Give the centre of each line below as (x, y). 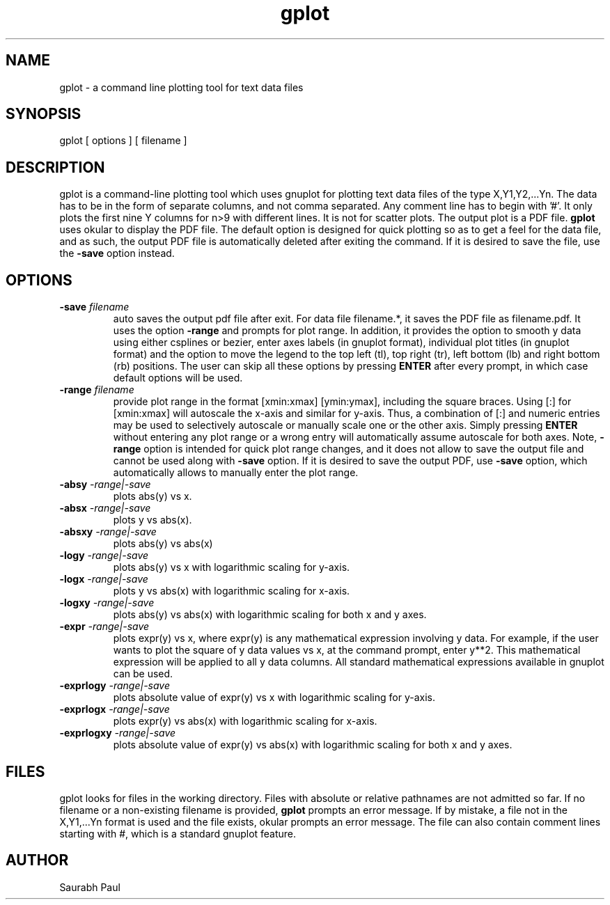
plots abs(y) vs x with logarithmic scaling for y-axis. (232, 567)
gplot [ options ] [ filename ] (123, 141)
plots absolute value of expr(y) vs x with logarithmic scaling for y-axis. (274, 698)
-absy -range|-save (105, 485)
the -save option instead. (117, 253)
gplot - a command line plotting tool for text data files (181, 87)
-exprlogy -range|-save (115, 686)
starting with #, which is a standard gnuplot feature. (178, 833)
